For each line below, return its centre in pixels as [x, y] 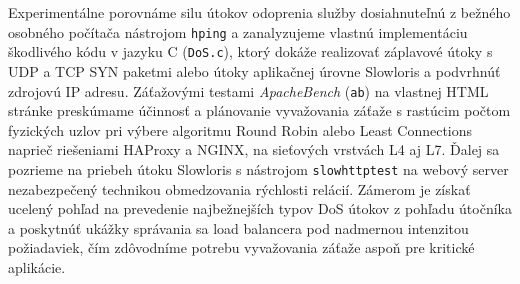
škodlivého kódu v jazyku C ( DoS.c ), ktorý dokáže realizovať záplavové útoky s [250, 51]
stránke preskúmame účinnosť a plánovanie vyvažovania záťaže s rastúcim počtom [259, 110]
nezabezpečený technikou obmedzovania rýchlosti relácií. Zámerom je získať [239, 188]
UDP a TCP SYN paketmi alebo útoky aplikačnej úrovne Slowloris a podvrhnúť [254, 70]
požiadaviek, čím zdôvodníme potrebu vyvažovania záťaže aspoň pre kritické [241, 247]
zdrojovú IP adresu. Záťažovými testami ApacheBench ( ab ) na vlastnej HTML [248, 90]
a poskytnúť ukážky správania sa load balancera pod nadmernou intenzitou [238, 227]
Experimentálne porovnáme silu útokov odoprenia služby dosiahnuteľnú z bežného [259, 12]
